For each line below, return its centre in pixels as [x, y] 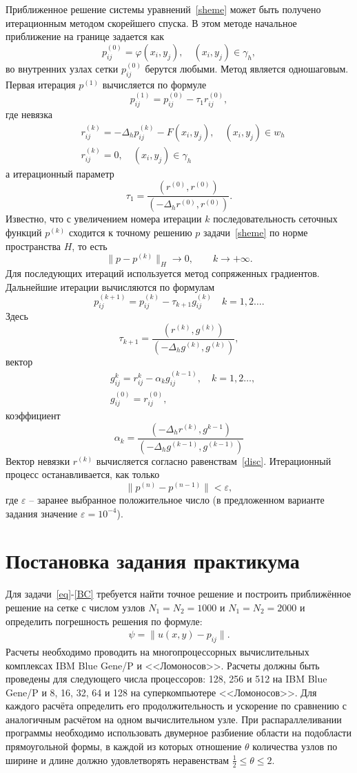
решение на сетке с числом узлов [75, 607]
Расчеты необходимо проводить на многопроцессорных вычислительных [157, 651]
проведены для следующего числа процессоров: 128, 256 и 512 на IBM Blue [166, 679]
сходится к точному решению [130, 232]
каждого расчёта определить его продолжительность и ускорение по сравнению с [176, 706]
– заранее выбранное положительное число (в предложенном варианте [177, 499]
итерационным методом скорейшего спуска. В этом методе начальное [151, 22]
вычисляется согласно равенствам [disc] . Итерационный [214, 460]
